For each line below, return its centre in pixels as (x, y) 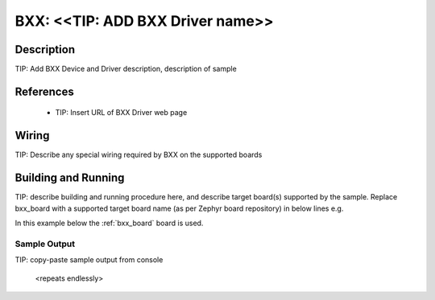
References (44, 91)
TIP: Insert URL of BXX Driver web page (121, 113)
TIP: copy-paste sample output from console (89, 260)
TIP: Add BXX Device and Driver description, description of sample (126, 69)
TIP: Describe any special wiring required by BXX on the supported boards (139, 155)
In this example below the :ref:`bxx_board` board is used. (109, 223)
